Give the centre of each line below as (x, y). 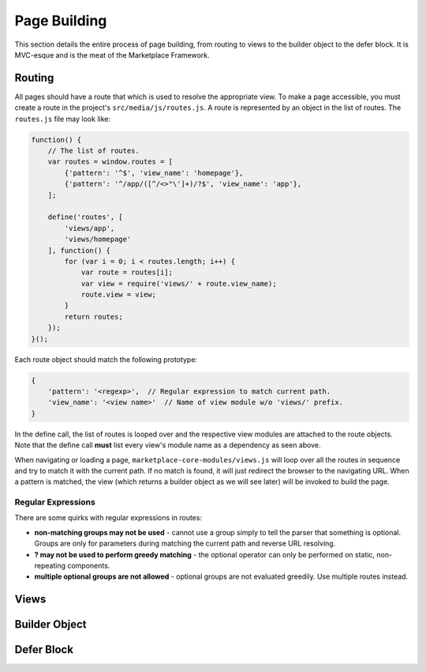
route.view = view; (119, 295)
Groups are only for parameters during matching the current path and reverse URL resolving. (185, 544)
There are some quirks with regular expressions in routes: (108, 518)
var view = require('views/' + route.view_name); (179, 283)
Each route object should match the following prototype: (106, 359)
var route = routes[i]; (127, 272)
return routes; (94, 317)
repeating (50, 566)
